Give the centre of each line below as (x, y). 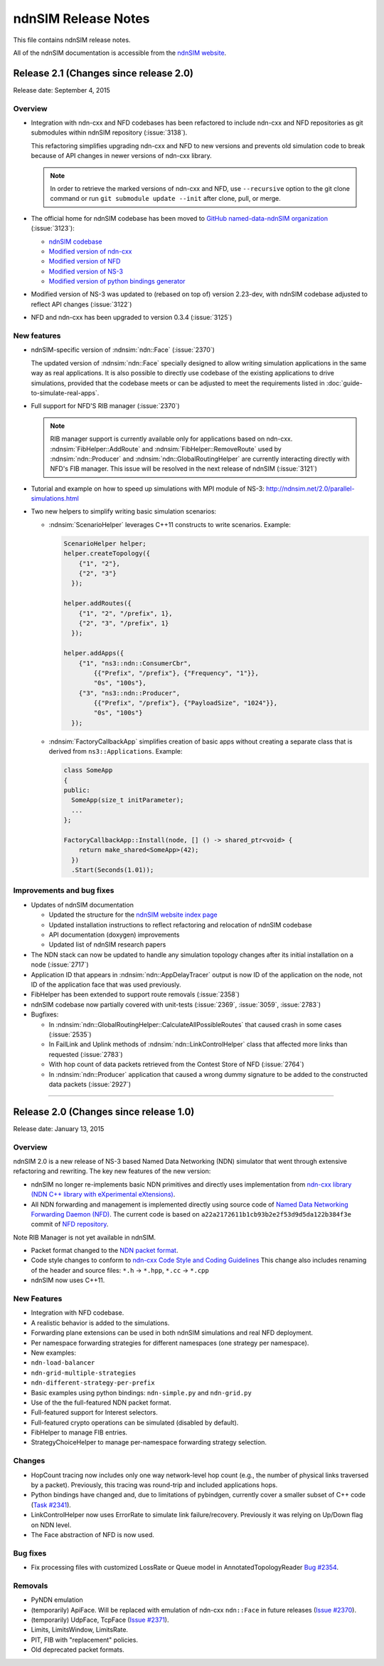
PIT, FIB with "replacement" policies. (85, 1640)
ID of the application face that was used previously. (106, 984)
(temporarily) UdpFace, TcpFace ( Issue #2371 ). (100, 1620)
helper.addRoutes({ (97, 603)
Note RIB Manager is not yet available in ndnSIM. (85, 1237)
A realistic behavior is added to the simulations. (100, 1323)
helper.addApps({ (94, 653)
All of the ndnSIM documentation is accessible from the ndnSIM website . (120, 53)
